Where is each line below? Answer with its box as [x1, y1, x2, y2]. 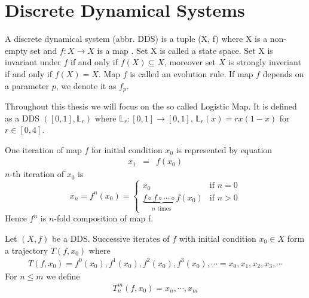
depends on [262, 67, 304, 80]
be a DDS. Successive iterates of [51, 232, 170, 245]
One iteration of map [5, 143, 82, 156]
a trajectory [5, 244, 48, 256]
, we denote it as [56, 79, 117, 92]
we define [46, 269, 80, 282]
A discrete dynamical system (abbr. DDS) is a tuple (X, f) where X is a [5, 32, 268, 45]
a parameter [5, 79, 49, 92]
